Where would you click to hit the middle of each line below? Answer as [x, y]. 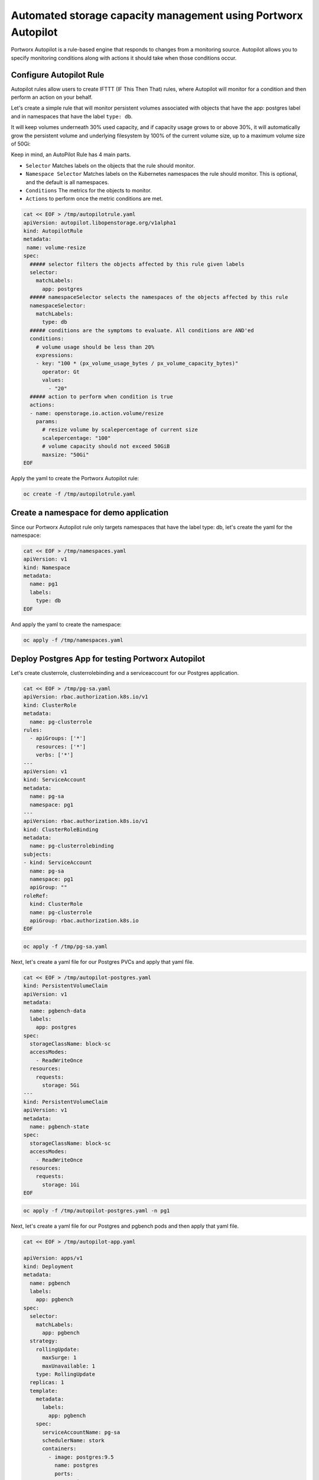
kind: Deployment [48, 1266]
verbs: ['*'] [55, 755]
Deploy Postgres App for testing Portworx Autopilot [108, 659]
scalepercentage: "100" [77, 438]
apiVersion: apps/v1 [53, 1258]
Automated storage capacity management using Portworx [157, 15]
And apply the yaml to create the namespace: [66, 624]
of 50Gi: [21, 144]
